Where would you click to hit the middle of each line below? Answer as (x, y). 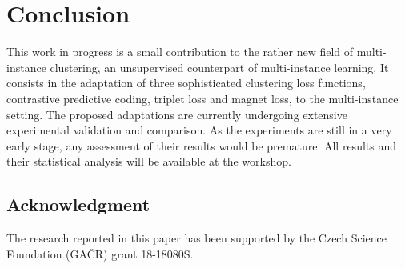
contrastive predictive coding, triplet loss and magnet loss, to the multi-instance (202, 98)
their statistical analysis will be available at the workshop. (149, 161)
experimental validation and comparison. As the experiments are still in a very (199, 130)
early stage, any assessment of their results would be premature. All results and (202, 145)
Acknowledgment (78, 204)
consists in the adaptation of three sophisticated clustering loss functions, (186, 83)
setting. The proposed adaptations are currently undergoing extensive (177, 114)
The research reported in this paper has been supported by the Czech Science (196, 238)
